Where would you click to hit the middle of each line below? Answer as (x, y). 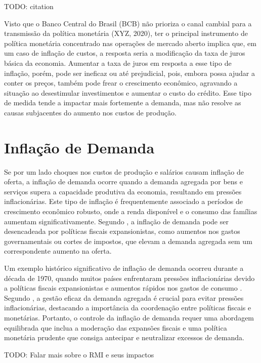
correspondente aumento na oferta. (58, 251)
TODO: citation (29, 6)
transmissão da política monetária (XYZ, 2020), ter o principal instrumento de (126, 33)
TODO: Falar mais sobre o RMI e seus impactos (79, 354)
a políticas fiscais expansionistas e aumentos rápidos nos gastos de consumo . (123, 288)
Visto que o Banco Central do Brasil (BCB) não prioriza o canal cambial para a (128, 23)
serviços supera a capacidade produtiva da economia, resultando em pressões (123, 191)
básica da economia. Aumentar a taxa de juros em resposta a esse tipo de (118, 63)
